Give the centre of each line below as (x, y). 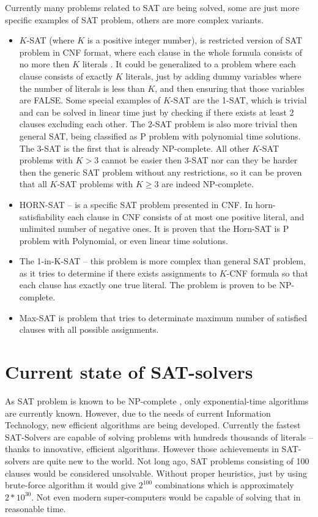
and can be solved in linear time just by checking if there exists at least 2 (157, 112)
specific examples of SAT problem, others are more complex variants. (134, 19)
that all (33, 184)
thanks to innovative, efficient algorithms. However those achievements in (142, 449)
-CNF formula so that (267, 273)
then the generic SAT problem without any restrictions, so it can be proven (161, 172)
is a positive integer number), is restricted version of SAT (195, 40)
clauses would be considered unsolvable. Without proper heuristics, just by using (156, 473)
